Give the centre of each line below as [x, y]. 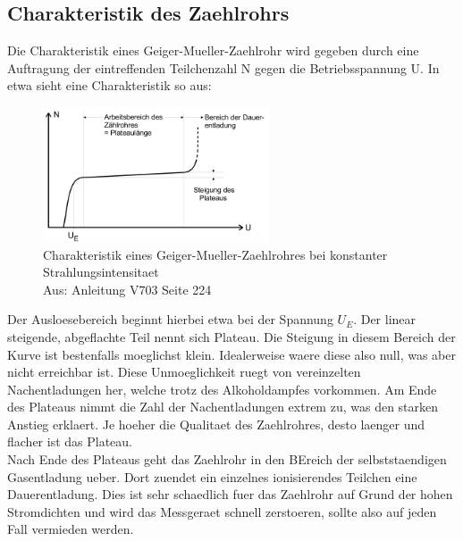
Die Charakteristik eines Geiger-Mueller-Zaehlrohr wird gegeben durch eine [213, 50]
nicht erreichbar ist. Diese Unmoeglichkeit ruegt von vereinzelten [184, 372]
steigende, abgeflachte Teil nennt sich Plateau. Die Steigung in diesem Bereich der [231, 336]
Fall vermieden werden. [71, 529]
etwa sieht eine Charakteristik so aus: [109, 85]
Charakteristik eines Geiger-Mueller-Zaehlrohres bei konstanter [215, 254]
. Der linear [385, 319]
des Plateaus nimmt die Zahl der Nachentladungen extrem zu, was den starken [223, 407]
